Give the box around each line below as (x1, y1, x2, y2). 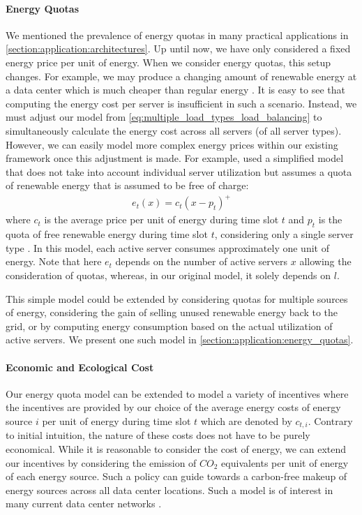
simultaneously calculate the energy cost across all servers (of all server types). (6, 123, 342, 137)
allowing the (299, 254, 352, 269)
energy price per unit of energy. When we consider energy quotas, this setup (6, 54, 331, 69)
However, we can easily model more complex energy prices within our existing (6, 137, 338, 151)
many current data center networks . (6, 496, 162, 511)
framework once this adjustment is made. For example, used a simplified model (6, 151, 344, 165)
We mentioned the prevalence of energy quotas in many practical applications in (6, 27, 349, 42)
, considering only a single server (214, 227, 354, 241)
